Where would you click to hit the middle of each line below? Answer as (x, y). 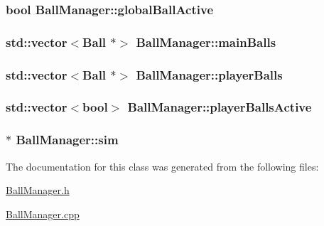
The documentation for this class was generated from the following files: (162, 166)
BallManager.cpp (43, 214)
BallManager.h (38, 190)
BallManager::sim (67, 140)
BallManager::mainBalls (206, 42)
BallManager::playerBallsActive (220, 107)
